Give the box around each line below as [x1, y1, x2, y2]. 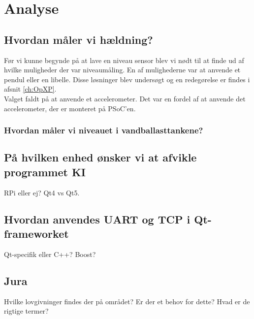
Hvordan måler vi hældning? [4, 32, 153, 47]
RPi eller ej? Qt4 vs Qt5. [4, 187, 80, 197]
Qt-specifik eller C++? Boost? [4, 249, 96, 259]
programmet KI [4, 164, 86, 179]
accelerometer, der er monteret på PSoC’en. [4, 103, 136, 113]
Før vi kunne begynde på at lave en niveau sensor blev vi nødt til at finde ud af [4, 55, 244, 65]
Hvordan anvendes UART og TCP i [4, 211, 190, 226]
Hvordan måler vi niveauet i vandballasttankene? [4, 124, 203, 136]
